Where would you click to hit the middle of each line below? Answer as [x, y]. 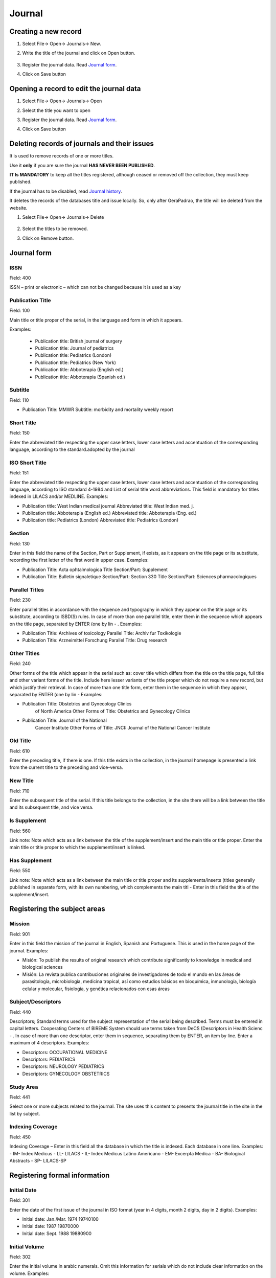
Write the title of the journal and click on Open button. [79, 53]
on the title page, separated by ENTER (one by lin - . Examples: [76, 624]
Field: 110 [19, 400]
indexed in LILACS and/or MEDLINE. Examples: [59, 496]
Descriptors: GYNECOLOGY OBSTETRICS [66, 1074]
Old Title [20, 741]
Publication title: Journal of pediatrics [74, 348]
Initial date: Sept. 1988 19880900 [57, 1233]
